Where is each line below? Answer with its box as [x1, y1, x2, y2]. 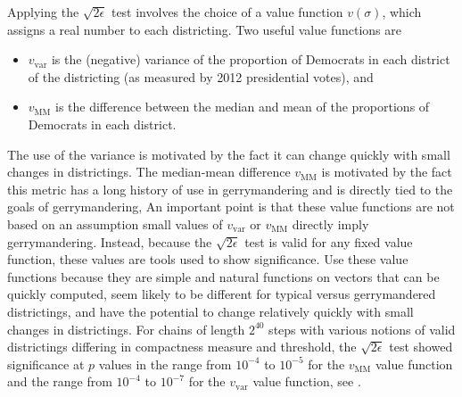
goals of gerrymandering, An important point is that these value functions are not [7, 197, 455, 216]
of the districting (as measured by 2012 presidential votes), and [28, 67, 374, 86]
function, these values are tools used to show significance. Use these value [7, 250, 408, 269]
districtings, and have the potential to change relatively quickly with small [7, 302, 414, 320]
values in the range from [98, 354, 232, 373]
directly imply [292, 214, 369, 233]
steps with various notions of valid [268, 319, 456, 338]
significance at [7, 354, 85, 373]
